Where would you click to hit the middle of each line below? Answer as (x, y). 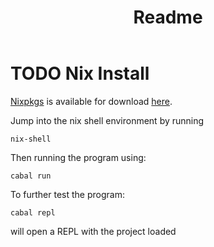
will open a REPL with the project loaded (93, 231)
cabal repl (33, 212)
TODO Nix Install (80, 73)
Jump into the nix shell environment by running (107, 120)
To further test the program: (67, 194)
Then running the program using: (78, 157)
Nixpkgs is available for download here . (91, 101)
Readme (168, 17)
